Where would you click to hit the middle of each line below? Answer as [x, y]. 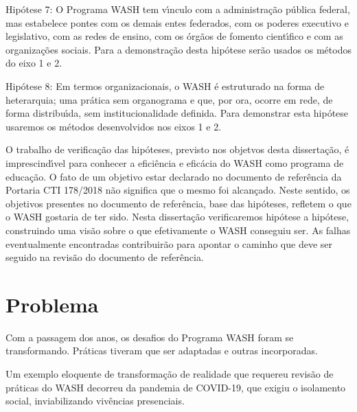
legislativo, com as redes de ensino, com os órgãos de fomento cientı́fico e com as [174, 36]
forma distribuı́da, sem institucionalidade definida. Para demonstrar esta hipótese [177, 113]
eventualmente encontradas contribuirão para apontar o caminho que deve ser [169, 243]
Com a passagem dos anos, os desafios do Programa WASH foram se [150, 337]
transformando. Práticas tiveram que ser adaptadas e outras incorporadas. [162, 351]
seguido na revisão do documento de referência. [105, 257]
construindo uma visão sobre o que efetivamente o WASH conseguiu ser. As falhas [178, 230]
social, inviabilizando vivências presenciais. [95, 401]
